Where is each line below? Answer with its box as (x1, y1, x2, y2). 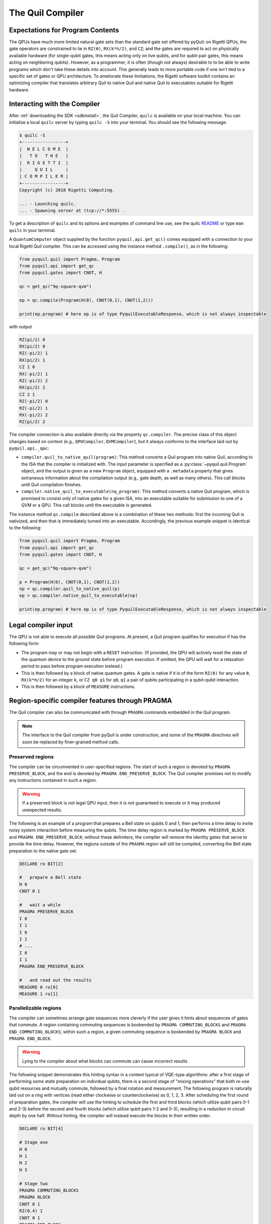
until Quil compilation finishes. (21, 482, 82, 488)
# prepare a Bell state (19, 874, 82, 880)
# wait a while (19, 902, 61, 908)
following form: (9, 640, 40, 646)
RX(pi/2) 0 (19, 344, 45, 349)
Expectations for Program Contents (9, 26, 119, 34)
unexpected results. (22, 807, 63, 813)
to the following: (9, 525, 42, 531)
